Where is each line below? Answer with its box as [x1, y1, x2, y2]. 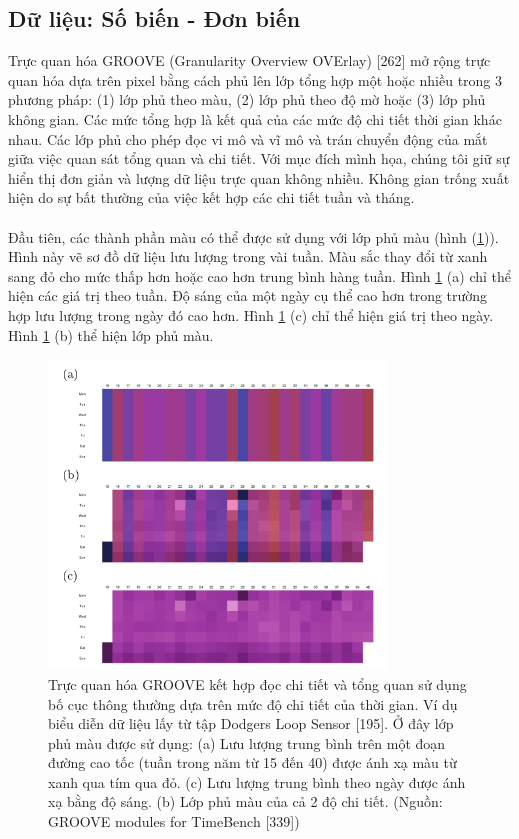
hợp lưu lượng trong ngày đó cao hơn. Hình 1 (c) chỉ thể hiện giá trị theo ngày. [8, 304, 494, 325]
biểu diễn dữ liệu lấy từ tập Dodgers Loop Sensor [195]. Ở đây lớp [48, 713, 454, 734]
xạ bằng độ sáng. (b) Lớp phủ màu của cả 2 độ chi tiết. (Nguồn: [48, 791, 443, 812]
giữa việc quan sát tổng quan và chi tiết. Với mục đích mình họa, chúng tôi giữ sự [8, 148, 510, 169]
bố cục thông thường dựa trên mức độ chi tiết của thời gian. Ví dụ [48, 693, 458, 714]
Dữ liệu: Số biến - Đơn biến [8, 3, 301, 34]
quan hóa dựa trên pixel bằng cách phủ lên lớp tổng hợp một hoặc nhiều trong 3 [8, 69, 503, 90]
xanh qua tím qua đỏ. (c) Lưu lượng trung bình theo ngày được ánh [48, 771, 466, 792]
